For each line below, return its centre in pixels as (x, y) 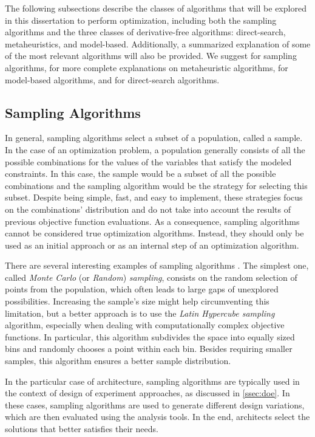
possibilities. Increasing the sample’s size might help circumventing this (137, 301)
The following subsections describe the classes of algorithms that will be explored (156, 8)
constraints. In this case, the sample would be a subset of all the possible (141, 174)
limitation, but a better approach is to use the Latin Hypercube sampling (140, 313)
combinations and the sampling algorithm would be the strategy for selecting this (156, 185)
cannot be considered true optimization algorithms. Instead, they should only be (154, 233)
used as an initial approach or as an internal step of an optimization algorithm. (152, 245)
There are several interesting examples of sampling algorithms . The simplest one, (157, 265)
